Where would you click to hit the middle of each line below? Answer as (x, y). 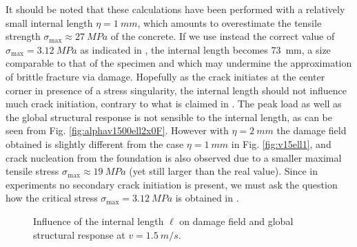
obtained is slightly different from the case (95, 143)
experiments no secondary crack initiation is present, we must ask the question (172, 184)
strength (23, 36)
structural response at (79, 234)
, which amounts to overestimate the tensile (229, 22)
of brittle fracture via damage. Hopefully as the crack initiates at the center (165, 76)
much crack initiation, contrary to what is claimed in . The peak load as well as (174, 104)
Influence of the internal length (99, 221)
